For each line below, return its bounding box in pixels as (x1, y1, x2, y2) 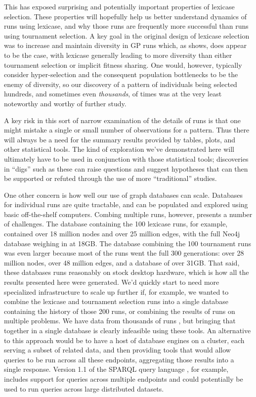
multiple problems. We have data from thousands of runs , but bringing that (4, 315, 236, 326)
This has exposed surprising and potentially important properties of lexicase (4, 1, 235, 11)
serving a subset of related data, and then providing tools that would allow (4, 345, 231, 355)
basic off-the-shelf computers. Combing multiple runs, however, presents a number (4, 209, 253, 219)
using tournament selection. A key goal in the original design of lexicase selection (4, 30, 250, 41)
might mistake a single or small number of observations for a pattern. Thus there (4, 125, 250, 135)
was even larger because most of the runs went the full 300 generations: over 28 (4, 248, 244, 258)
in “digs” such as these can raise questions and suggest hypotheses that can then (4, 163, 248, 174)
